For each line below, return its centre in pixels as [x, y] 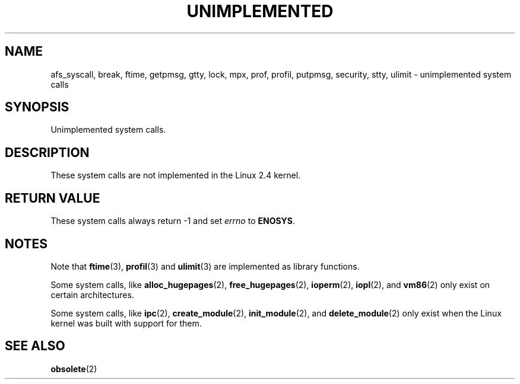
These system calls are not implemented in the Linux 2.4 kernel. [176, 175]
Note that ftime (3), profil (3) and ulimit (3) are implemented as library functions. [205, 266]
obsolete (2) [74, 369]
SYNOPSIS [37, 107]
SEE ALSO [35, 346]
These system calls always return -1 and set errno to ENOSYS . [173, 221]
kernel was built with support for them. [126, 323]
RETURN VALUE [53, 198]
